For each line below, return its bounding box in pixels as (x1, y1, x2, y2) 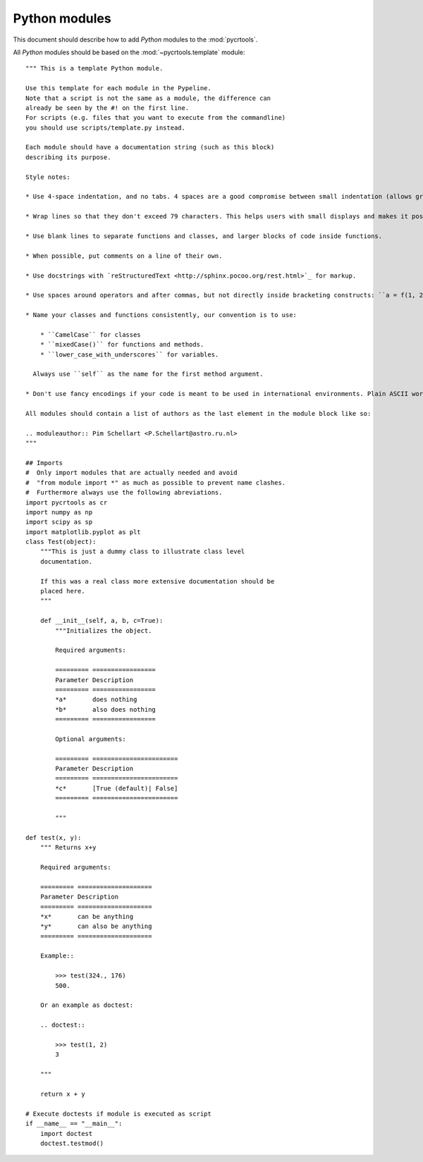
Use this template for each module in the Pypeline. (25, 85, 211, 92)
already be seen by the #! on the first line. (25, 104, 190, 112)
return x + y (39, 1089, 85, 1098)
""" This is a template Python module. (25, 64, 164, 73)
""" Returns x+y (39, 843, 97, 852)
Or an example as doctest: (39, 1001, 134, 1009)
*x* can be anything (39, 913, 134, 920)
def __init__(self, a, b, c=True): (39, 617, 164, 625)
